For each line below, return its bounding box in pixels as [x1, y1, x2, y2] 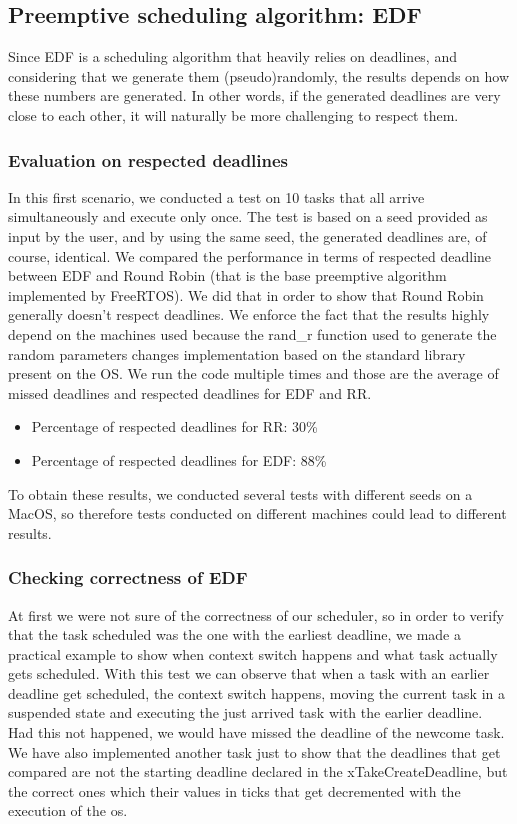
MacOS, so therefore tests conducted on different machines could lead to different [8, 503, 507, 524]
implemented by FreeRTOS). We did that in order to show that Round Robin [8, 284, 484, 305]
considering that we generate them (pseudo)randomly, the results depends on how [8, 65, 510, 86]
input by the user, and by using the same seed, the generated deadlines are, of [8, 225, 487, 246]
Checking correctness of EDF [8, 565, 248, 590]
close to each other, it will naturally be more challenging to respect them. [8, 104, 459, 125]
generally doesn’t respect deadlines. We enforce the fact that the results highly [8, 304, 490, 325]
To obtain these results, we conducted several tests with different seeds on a [8, 483, 473, 504]
